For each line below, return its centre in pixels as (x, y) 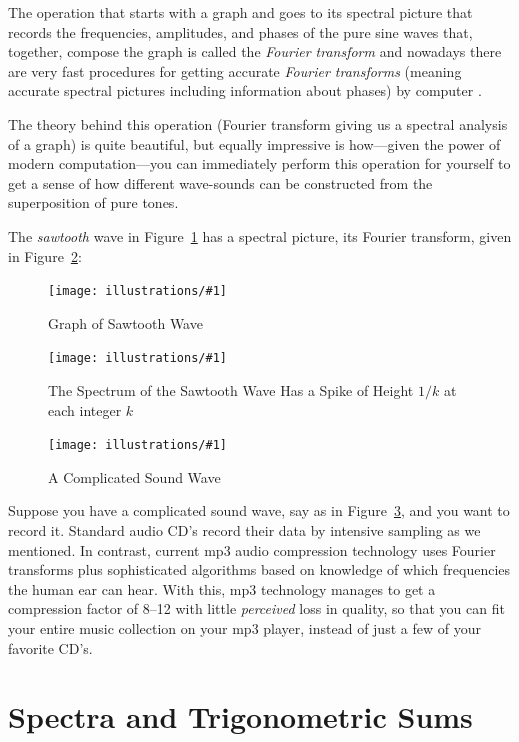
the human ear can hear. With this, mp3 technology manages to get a (222, 588)
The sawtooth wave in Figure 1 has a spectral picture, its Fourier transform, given (260, 235)
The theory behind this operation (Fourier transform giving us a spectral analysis (258, 123)
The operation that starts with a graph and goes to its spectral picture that (240, 12)
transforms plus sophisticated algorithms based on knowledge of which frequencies (259, 569)
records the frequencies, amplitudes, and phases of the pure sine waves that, (240, 31)
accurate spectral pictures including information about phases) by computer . (245, 90)
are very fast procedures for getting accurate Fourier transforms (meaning (235, 70)
